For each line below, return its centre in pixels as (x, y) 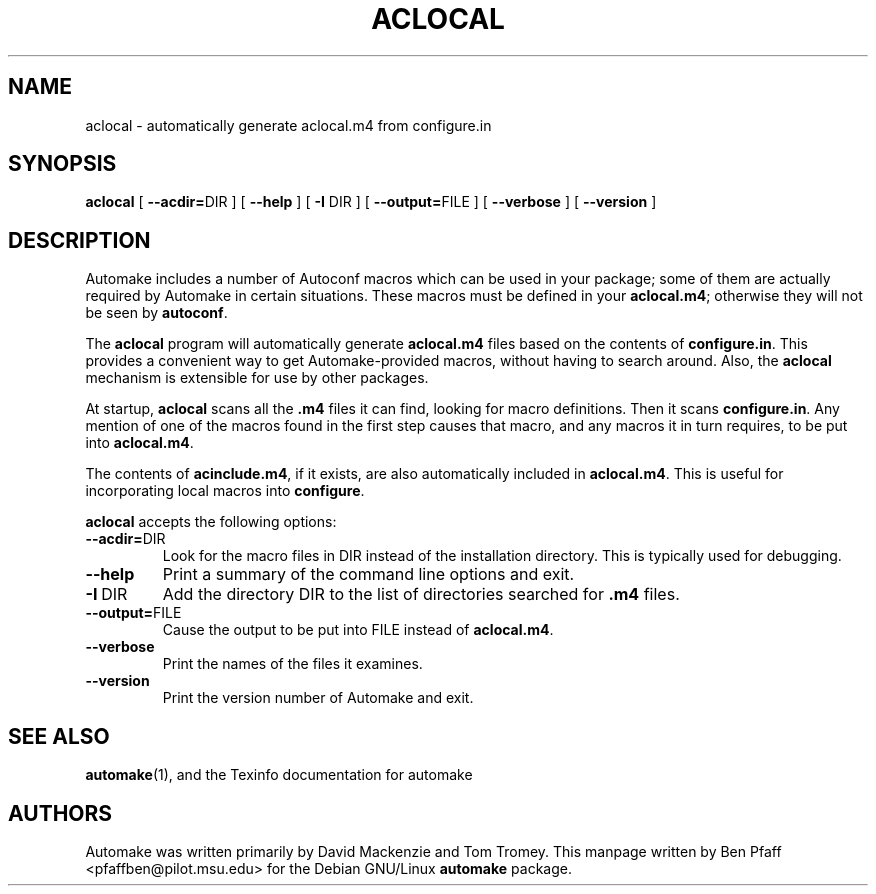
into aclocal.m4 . (139, 443)
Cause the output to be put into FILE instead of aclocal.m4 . (358, 630)
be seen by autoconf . (156, 313)
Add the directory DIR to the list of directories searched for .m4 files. (421, 594)
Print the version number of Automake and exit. (318, 698)
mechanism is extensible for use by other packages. (257, 378)
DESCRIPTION (79, 240)
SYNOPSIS (62, 164)
